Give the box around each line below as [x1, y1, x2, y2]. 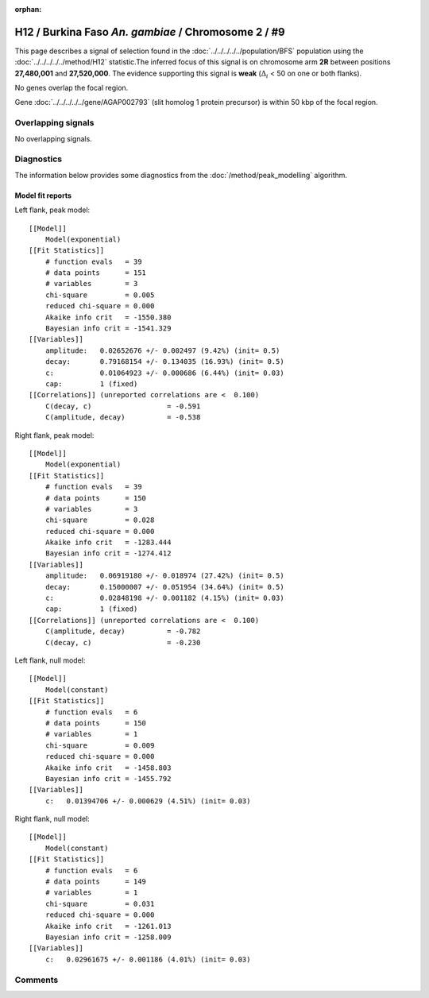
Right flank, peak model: [14, 430, 95, 440]
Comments [14, 974, 59, 985]
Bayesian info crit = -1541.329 [44, 324, 172, 333]
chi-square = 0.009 [44, 741, 155, 750]
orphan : [14, 5, 42, 14]
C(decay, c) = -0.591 [44, 401, 201, 411]
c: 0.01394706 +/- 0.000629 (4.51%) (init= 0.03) [44, 796, 251, 806]
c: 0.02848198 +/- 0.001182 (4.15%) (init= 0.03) [44, 594, 285, 603]
